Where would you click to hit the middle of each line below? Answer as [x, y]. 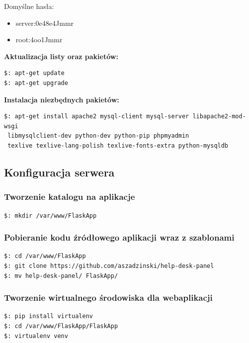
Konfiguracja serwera [59, 172]
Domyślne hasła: [29, 6]
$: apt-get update [34, 73]
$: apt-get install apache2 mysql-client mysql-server [97, 117]
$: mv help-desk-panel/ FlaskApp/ [61, 276]
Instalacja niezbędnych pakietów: [62, 99]
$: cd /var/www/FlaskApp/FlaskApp [61, 326]
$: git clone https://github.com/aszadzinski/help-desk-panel [109, 266]
